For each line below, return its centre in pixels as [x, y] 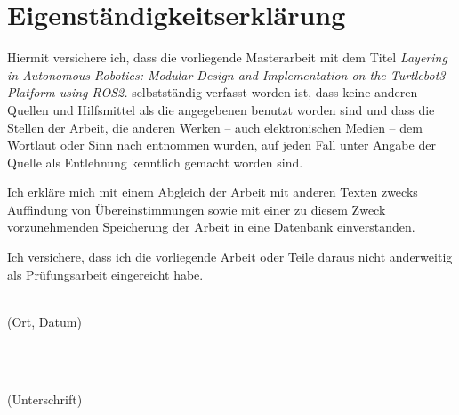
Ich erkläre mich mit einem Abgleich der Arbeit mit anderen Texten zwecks [213, 192]
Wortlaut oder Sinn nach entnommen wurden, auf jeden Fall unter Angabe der [221, 145]
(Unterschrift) [45, 399]
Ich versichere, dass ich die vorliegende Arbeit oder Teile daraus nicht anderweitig [230, 257]
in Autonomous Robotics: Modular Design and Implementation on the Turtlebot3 [226, 74]
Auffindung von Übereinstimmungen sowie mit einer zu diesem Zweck [197, 209]
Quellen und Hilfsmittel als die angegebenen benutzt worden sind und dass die [221, 109]
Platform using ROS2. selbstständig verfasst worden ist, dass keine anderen [213, 92]
